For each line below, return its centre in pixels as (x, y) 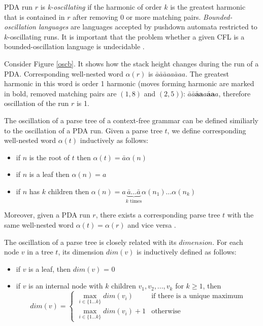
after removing (95, 16)
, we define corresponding (207, 130)
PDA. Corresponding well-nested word (64, 73)
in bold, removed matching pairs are (60, 93)
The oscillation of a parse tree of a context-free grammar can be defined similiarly (131, 120)
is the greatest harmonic (208, 7)
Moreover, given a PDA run (47, 215)
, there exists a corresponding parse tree (158, 215)
